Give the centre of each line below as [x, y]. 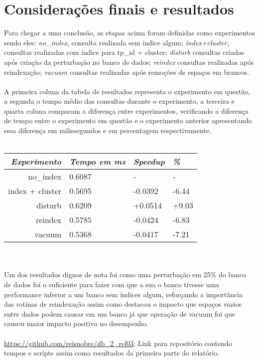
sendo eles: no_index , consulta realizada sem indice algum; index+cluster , [117, 42]
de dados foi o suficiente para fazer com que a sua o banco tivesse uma [112, 284]
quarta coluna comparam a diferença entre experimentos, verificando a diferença [126, 110]
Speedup [149, 162]
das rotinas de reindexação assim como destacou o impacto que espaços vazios [123, 304]
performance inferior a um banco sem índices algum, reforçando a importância [124, 294]
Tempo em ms [97, 162]
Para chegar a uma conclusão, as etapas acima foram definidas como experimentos [129, 33]
